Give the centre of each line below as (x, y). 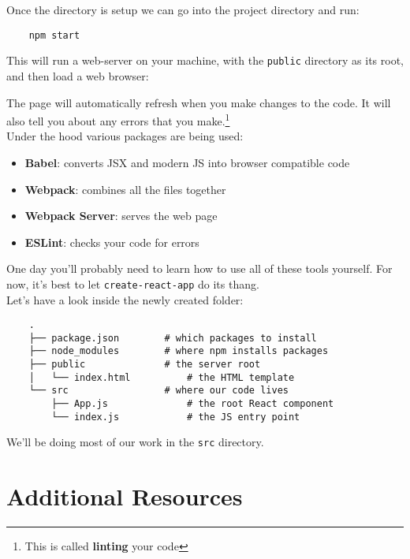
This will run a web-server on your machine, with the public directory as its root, (205, 60)
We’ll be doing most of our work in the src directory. (135, 442)
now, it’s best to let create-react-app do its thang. (133, 283)
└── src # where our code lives (158, 391)
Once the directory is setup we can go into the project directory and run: (183, 9)
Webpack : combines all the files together (125, 189)
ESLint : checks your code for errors (112, 242)
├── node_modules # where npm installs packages (179, 351)
